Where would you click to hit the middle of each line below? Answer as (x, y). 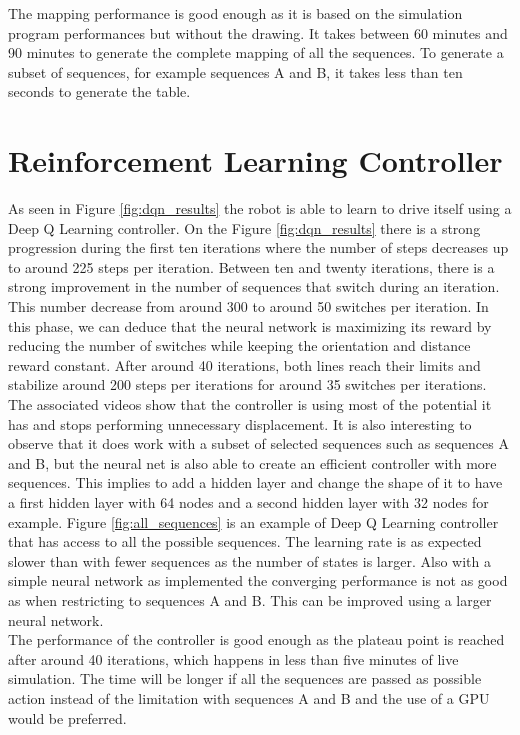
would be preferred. (67, 717)
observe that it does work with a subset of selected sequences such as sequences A (258, 443)
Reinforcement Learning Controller (255, 160)
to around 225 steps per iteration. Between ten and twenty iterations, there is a (251, 266)
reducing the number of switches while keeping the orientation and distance (239, 345)
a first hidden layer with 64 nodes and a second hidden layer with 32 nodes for (248, 502)
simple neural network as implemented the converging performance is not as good (258, 580)
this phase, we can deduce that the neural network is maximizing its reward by (250, 325)
